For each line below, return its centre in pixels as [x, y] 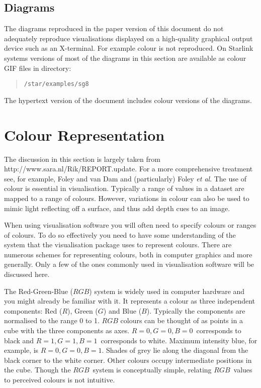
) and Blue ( [122, 310]
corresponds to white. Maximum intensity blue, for [179, 340]
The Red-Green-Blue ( [39, 291]
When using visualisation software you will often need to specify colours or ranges [130, 225]
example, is [21, 350]
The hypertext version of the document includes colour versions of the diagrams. [128, 100]
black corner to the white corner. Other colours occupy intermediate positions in [128, 360]
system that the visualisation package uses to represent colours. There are [118, 245]
